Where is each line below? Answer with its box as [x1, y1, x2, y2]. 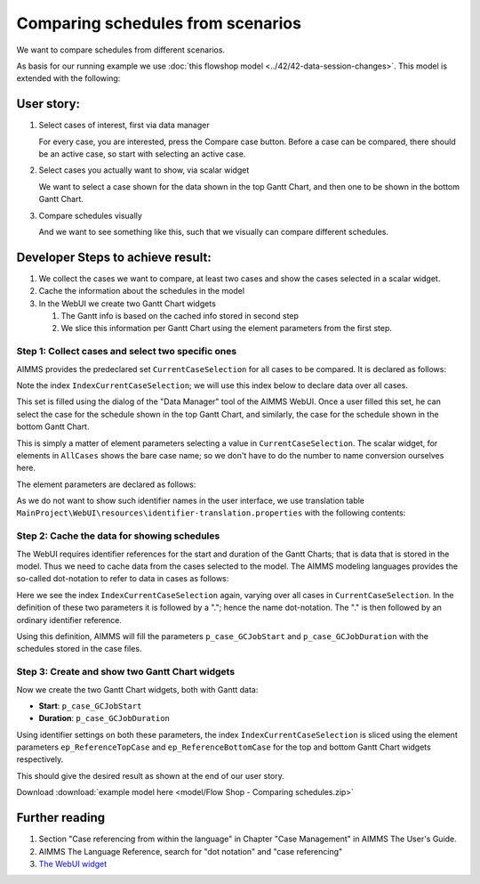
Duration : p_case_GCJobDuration [38, 713, 171, 724]
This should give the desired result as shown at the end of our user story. [16, 770, 284, 781]
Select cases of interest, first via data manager [38, 120, 210, 131]
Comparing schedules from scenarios [16, 13, 302, 33]
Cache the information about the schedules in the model [38, 286, 244, 296]
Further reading [16, 810, 106, 825]
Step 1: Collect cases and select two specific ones [16, 345, 237, 358]
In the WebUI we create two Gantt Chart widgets [38, 298, 217, 309]
